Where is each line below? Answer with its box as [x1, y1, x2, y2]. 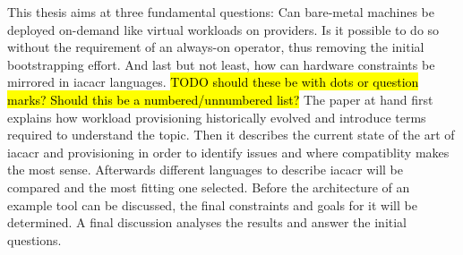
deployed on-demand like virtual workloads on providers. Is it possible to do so [7, 20, 440, 38]
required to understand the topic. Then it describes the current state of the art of [7, 125, 455, 144]
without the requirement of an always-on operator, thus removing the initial [7, 38, 424, 56]
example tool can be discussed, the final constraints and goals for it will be [7, 195, 417, 214]
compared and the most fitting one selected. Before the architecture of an [7, 177, 410, 196]
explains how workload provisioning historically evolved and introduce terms [7, 107, 426, 126]
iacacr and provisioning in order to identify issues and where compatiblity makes [7, 142, 450, 161]
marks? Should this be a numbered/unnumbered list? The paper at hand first [7, 89, 433, 108]
